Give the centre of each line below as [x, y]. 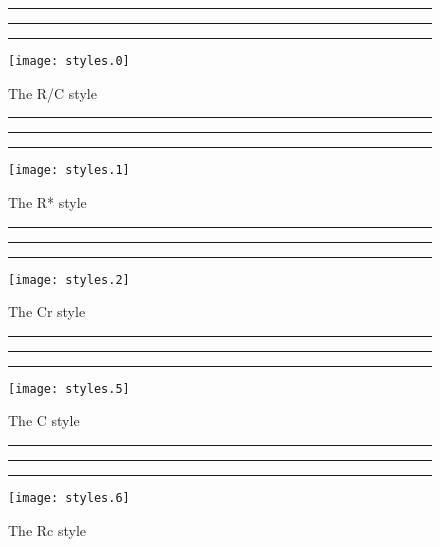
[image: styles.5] [69, 388]
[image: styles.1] [69, 170]
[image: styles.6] [69, 498]
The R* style [47, 201]
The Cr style [47, 311]
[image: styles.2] [69, 279]
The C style [44, 420]
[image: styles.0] [69, 61]
